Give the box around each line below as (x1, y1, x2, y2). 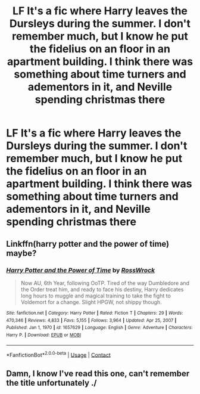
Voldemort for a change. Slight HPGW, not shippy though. (20, 298, 162, 305)
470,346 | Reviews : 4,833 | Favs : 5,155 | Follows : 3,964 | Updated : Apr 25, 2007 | (6, 317, 177, 323)
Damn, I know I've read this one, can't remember (6, 368, 190, 379)
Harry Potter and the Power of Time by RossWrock (6, 266, 155, 274)
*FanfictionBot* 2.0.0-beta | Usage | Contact (6, 350, 111, 358)
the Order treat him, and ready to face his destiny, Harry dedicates (20, 286, 184, 293)
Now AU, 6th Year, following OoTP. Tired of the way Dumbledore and (20, 279, 189, 287)
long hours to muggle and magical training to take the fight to (20, 292, 171, 299)
